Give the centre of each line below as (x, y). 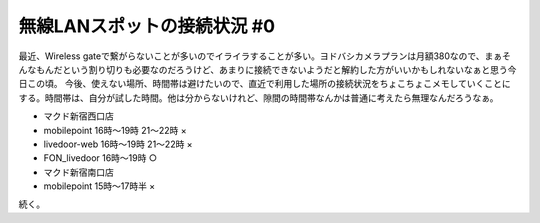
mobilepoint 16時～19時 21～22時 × (115, 130)
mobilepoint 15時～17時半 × (99, 186)
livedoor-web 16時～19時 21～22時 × (118, 144)
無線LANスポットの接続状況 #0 (146, 26)
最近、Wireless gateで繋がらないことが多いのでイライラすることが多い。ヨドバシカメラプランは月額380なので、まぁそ (265, 56)
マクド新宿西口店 (78, 116)
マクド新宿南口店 (78, 172)
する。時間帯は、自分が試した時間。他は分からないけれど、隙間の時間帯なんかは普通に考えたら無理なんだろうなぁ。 (258, 97)
